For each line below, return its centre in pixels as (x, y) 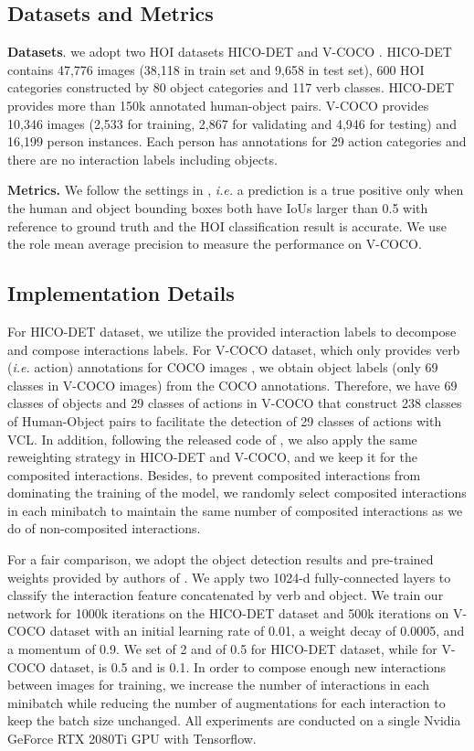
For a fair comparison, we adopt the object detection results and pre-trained (221, 559)
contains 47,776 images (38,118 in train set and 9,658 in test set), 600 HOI (216, 69)
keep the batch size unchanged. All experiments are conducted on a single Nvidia (234, 720)
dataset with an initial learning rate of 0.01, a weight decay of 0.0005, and (257, 631)
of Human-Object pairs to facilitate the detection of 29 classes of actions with (225, 420)
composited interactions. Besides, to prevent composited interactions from (214, 474)
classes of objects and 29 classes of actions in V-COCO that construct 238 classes (235, 403)
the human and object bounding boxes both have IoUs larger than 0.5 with (218, 207)
